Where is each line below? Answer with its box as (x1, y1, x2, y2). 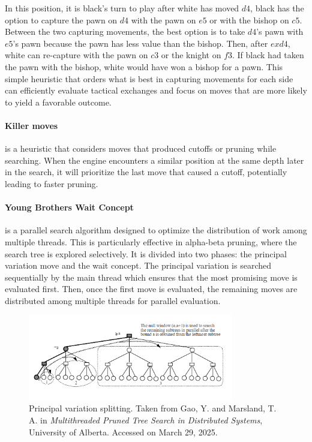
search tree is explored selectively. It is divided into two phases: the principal (5, 247, 287, 260)
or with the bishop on (209, 13, 289, 26)
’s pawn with (256, 25, 304, 38)
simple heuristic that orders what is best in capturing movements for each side (5, 72, 293, 85)
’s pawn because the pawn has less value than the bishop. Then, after (13, 37, 268, 49)
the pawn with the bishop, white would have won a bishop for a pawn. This (5, 60, 283, 73)
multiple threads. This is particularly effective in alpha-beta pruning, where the (5, 235, 297, 248)
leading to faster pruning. (5, 177, 98, 190)
